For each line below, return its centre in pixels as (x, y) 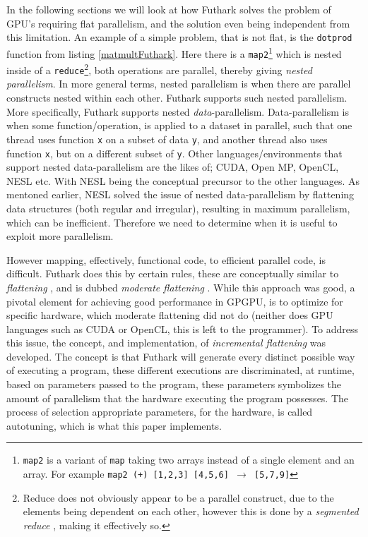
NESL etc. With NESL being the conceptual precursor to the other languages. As (183, 180)
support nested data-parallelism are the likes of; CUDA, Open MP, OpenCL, (173, 167)
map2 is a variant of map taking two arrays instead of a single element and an (189, 460)
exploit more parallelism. (60, 236)
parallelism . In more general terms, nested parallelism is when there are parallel (179, 84)
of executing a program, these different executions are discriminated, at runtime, (180, 370)
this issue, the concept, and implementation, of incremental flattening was (166, 343)
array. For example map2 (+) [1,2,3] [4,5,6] (126, 474)
